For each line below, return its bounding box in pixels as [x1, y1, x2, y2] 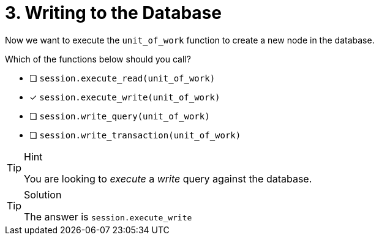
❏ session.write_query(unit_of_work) [29, 110, 210, 121]
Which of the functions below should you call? [5, 53, 191, 64]
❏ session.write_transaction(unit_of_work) [29, 129, 241, 140]
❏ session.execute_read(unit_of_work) [29, 72, 216, 83]
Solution [24, 188, 62, 201]
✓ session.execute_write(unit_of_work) [29, 91, 220, 102]
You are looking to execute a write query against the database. [24, 172, 312, 185]
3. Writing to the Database [5, 2, 222, 23]
